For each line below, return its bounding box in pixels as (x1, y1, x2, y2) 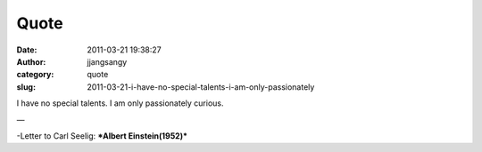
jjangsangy (87, 56, 128, 67)
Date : (16, 44, 37, 55)
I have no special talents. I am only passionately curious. (16, 98, 224, 108)
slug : (16, 81, 36, 92)
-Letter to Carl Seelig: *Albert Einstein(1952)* (16, 130, 187, 141)
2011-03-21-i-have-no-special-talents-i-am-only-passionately (87, 81, 315, 92)
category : (16, 69, 54, 80)
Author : (16, 56, 46, 67)
